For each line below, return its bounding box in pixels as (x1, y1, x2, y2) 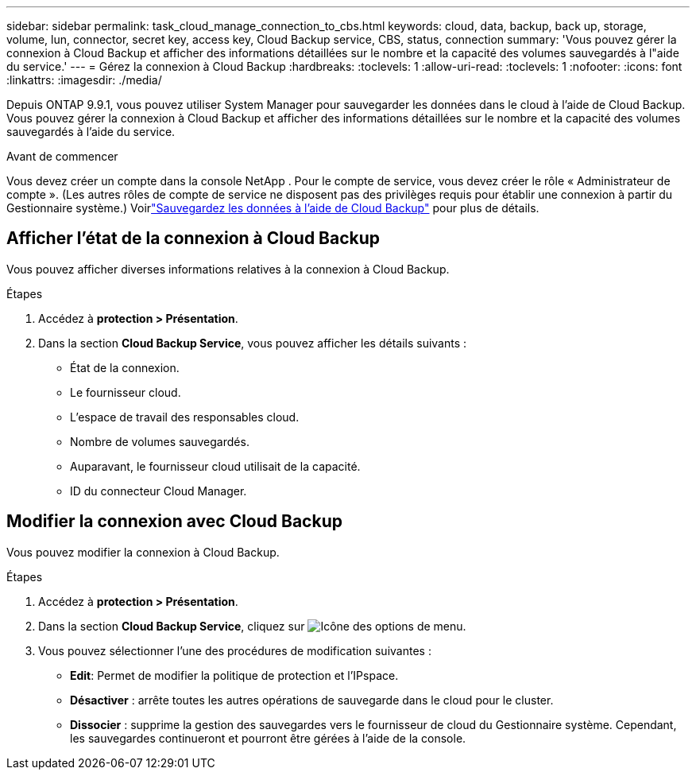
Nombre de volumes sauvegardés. (70, 434, 249, 448)
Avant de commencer (6, 149, 118, 163)
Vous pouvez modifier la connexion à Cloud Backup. (6, 545, 280, 559)
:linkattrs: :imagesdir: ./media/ (6, 73, 162, 87)
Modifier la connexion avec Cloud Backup (6, 511, 342, 532)
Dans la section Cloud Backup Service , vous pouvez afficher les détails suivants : (38, 336, 467, 350)
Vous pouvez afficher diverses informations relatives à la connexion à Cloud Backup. (6, 262, 450, 276)
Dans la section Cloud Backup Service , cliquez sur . (38, 619, 466, 633)
